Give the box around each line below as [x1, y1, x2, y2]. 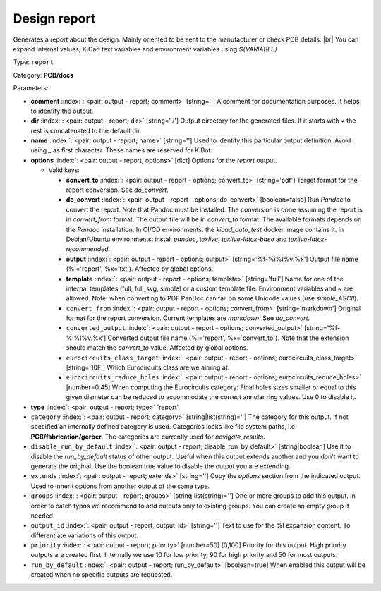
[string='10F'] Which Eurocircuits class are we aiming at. [66, 363, 230, 372]
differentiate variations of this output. [30, 531, 139, 540]
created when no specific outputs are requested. [30, 571, 173, 579]
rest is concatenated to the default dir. [30, 126, 142, 135]
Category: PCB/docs [13, 71, 74, 79]
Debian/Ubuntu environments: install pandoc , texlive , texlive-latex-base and [66, 235, 287, 243]
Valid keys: [48, 166, 80, 174]
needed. [30, 511, 55, 520]
